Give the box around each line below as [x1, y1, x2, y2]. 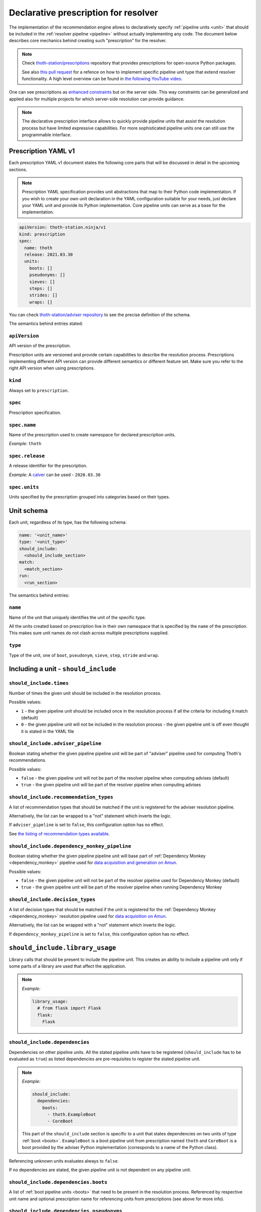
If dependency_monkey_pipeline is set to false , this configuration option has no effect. [9, 931, 190, 937]
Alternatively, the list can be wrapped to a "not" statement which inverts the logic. [9, 813, 172, 819]
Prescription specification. [9, 410, 61, 415]
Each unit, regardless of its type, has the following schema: [9, 519, 127, 525]
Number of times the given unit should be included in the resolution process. [9, 690, 161, 696]
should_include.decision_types [9, 896, 96, 903]
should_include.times [9, 680, 69, 686]
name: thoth [24, 245, 53, 251]
